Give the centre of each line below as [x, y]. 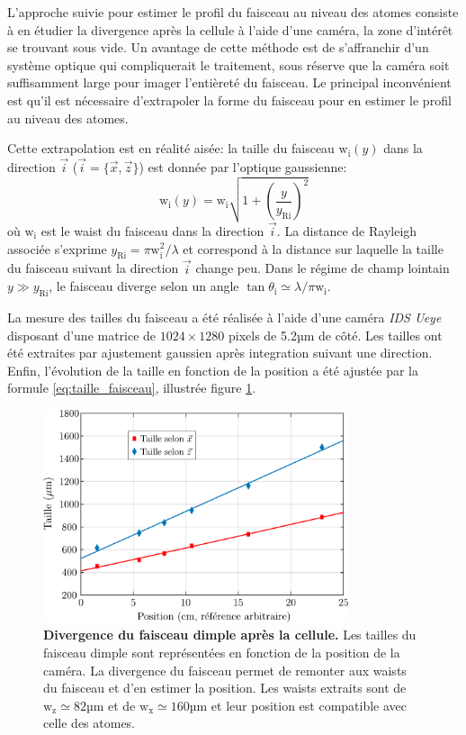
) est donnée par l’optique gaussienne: [243, 166]
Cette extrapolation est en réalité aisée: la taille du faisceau [171, 148]
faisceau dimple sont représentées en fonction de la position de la [222, 652]
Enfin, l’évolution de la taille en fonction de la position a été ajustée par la [213, 370]
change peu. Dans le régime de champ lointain [323, 268]
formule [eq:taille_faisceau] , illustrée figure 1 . [132, 388]
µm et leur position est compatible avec [298, 705]
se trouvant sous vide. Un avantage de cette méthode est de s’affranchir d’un [218, 47]
